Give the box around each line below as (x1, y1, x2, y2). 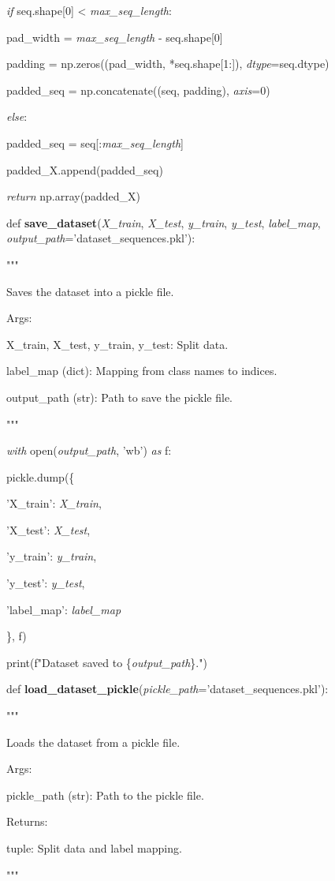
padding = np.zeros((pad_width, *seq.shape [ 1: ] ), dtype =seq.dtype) (6, 55, 329, 72)
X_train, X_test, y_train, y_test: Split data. (6, 336, 229, 352)
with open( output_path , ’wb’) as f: (6, 442, 172, 459)
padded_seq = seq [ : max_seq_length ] (6, 134, 184, 151)
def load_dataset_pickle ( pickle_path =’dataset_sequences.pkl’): (6, 680, 329, 697)
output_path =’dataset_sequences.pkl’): (6, 230, 195, 246)
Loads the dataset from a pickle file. (6, 733, 181, 750)
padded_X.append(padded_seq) (6, 161, 163, 178)
